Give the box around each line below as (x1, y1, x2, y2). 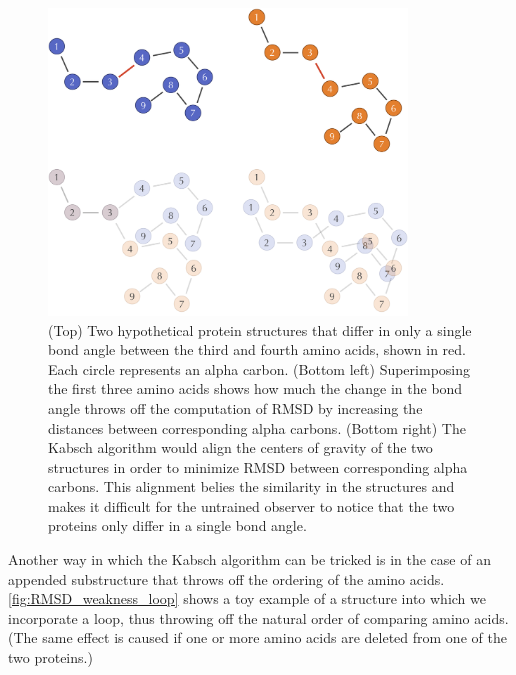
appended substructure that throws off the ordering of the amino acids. (8, 568, 445, 589)
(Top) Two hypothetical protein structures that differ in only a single (48, 319, 472, 340)
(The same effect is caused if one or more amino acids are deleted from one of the (8, 627, 507, 648)
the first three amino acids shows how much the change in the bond (48, 378, 463, 399)
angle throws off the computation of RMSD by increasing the (48, 397, 423, 418)
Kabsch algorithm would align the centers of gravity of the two (48, 437, 433, 458)
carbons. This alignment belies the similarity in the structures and (48, 476, 455, 497)
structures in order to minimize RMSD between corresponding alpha (48, 456, 468, 477)
